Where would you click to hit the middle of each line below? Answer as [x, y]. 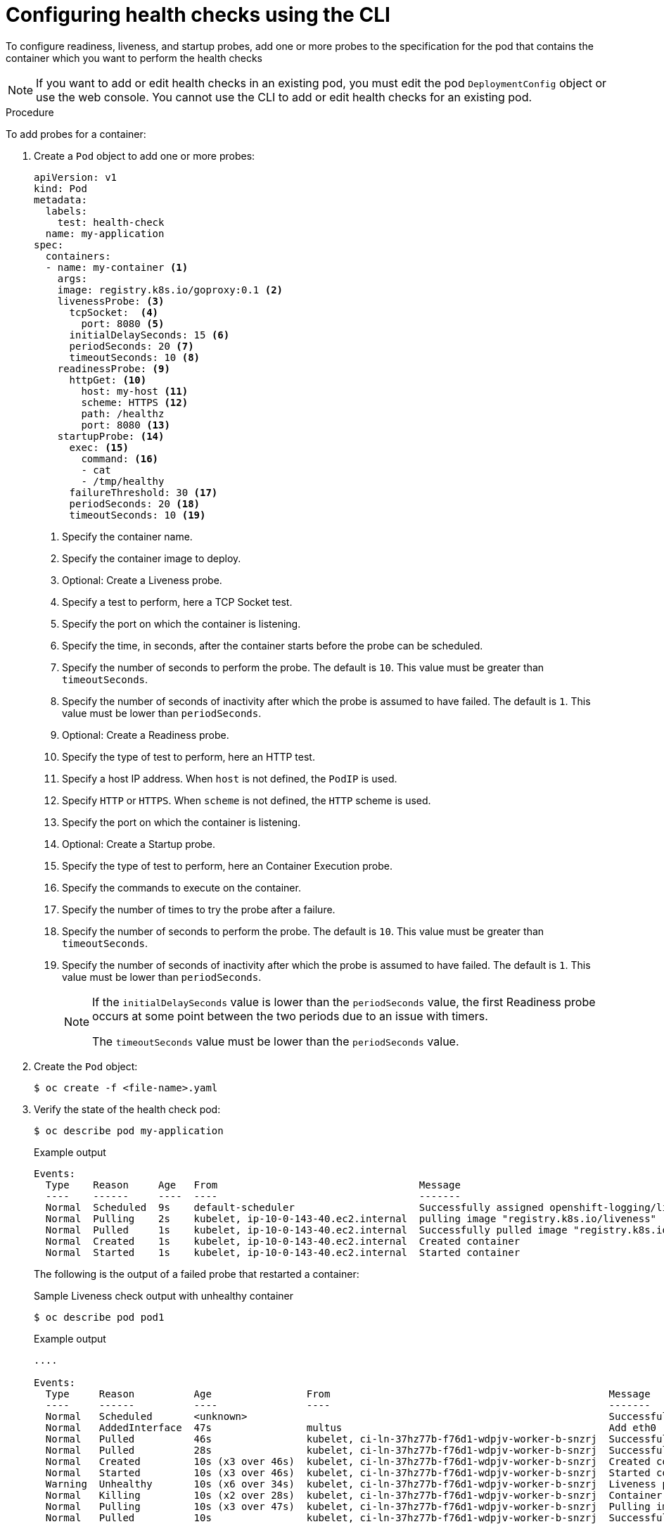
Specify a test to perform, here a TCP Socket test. [177, 602]
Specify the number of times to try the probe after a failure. [199, 909]
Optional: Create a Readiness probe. [146, 735]
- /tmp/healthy [123, 481]
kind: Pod [60, 188]
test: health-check [111, 222]
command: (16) [120, 458]
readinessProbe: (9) [114, 368]
